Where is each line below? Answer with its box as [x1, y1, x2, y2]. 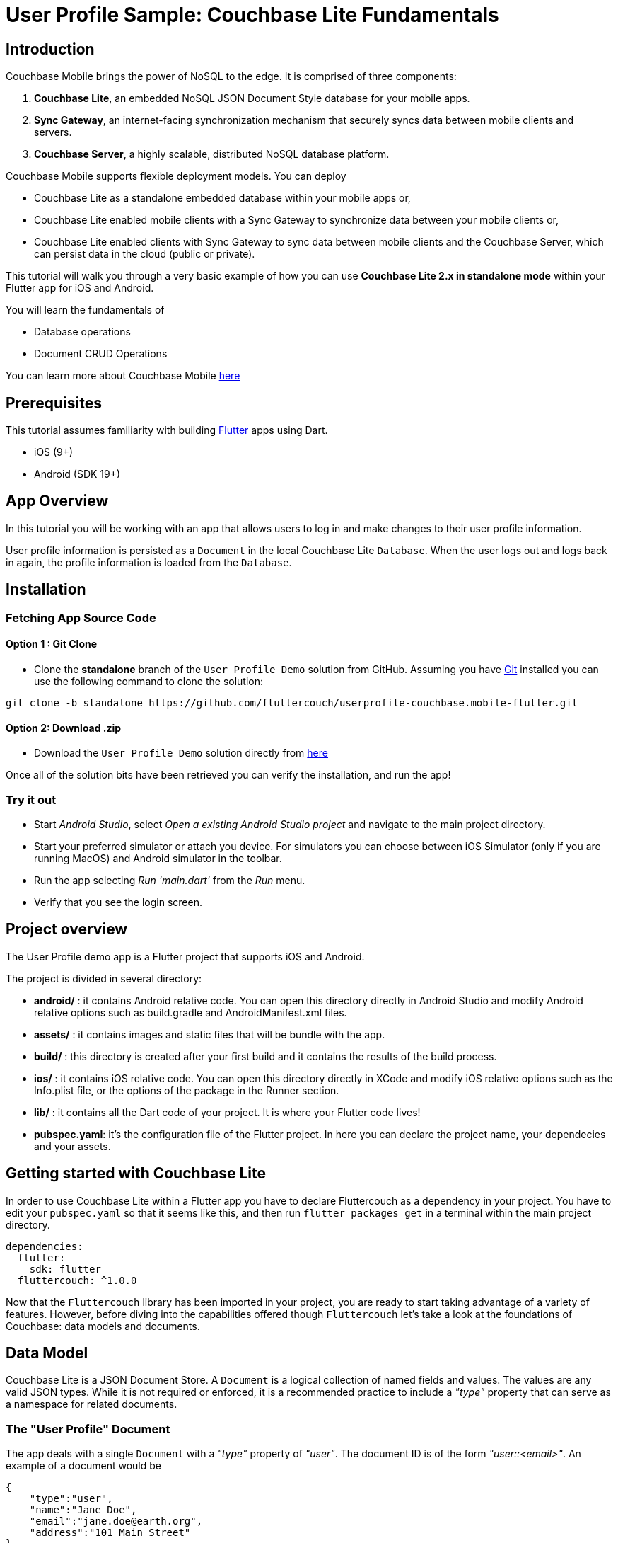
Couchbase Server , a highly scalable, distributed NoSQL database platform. [34, 148, 390, 161]
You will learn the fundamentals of [6, 304, 165, 316]
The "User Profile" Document [6, 1421, 170, 1436]
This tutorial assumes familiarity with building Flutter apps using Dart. [6, 424, 328, 437]
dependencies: [6, 1240, 83, 1252]
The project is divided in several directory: [6, 972, 202, 985]
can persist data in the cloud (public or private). [34, 248, 255, 260]
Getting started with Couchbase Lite [6, 1164, 267, 1183]
